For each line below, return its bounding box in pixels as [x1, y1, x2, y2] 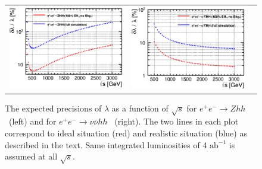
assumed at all [5, 150, 58, 162]
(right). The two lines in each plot [114, 115, 239, 127]
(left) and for [8, 115, 57, 127]
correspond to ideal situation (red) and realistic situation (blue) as [5, 126, 247, 139]
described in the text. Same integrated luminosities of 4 [5, 138, 207, 151]
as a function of [111, 101, 169, 114]
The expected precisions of [5, 101, 102, 114]
